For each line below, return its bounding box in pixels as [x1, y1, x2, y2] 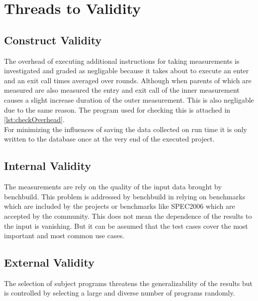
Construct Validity [4, 32, 102, 47]
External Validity [4, 255, 94, 270]
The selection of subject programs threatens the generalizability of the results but [4, 278, 253, 288]
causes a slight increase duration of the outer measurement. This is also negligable [4, 94, 254, 105]
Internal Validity [4, 158, 91, 173]
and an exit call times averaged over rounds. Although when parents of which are [4, 75, 252, 85]
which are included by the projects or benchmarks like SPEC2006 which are [4, 201, 235, 211]
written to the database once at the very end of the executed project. [4, 134, 215, 144]
